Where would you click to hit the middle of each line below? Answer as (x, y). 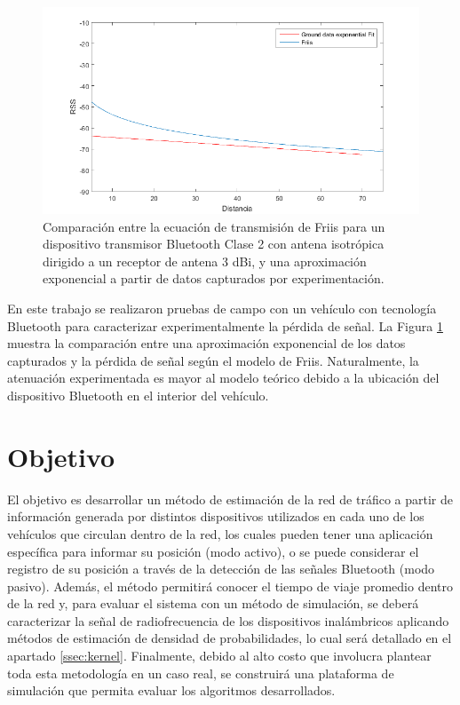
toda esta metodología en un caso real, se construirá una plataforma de (201, 673)
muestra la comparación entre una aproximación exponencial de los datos (206, 343)
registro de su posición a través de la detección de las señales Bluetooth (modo (221, 569)
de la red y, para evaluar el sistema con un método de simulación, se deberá (213, 603)
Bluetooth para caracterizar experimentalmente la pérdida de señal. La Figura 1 (225, 325)
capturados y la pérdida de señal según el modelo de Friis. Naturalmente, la (213, 360)
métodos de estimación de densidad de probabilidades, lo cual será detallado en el (230, 638)
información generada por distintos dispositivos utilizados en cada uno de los (216, 516)
